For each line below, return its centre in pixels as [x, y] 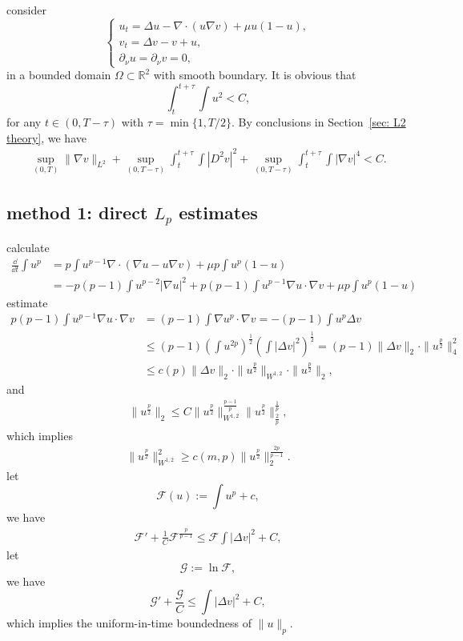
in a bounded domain [59, 75]
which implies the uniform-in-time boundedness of [129, 623]
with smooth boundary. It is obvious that [255, 75]
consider [26, 10]
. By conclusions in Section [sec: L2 [319, 121]
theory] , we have [46, 137]
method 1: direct [77, 212]
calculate [28, 247]
